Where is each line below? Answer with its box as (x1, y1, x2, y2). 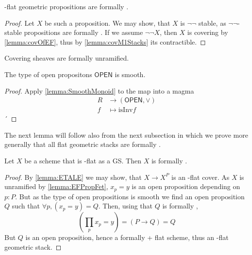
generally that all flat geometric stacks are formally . (4, 139, 161, 149)
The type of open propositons (4, 69, 92, 79)
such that (12, 201, 40, 211)
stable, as (198, 17, 226, 28)
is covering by (187, 27, 228, 37)
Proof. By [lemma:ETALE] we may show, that (4, 172, 142, 182)
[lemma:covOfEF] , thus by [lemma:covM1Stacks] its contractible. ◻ (4, 36, 206, 47)
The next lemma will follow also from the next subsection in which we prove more (4, 129, 248, 140)
